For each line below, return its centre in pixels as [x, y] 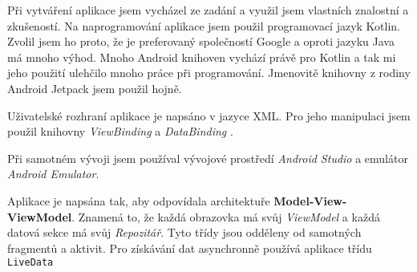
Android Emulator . [53, 174]
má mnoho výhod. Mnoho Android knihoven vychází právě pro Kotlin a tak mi [202, 57]
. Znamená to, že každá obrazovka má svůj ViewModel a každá [226, 216]
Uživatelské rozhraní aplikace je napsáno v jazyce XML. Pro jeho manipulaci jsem [209, 115]
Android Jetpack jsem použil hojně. [95, 88]
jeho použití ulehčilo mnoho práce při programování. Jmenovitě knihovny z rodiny [209, 73]
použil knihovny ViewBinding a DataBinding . [120, 131]
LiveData [30, 263]
